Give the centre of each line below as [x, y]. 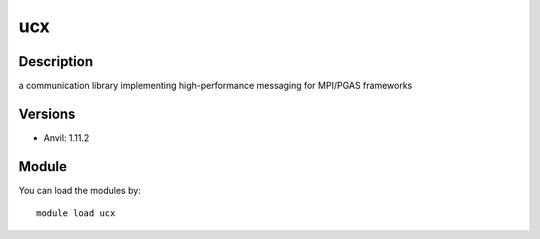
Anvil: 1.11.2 [66, 137]
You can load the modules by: [80, 190]
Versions [47, 113]
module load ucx [76, 213]
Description [56, 61]
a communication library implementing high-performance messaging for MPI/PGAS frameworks [215, 86]
